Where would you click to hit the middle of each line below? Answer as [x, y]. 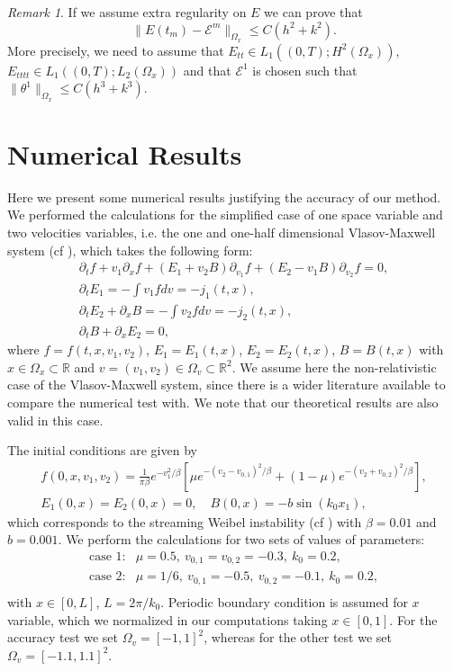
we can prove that [313, 12]
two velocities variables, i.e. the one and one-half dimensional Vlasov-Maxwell [222, 232]
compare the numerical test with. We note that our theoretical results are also [223, 402]
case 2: [107, 577]
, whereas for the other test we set [298, 637]
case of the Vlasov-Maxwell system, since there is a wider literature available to [226, 385]
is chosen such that [305, 70]
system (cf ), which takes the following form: [130, 250]
